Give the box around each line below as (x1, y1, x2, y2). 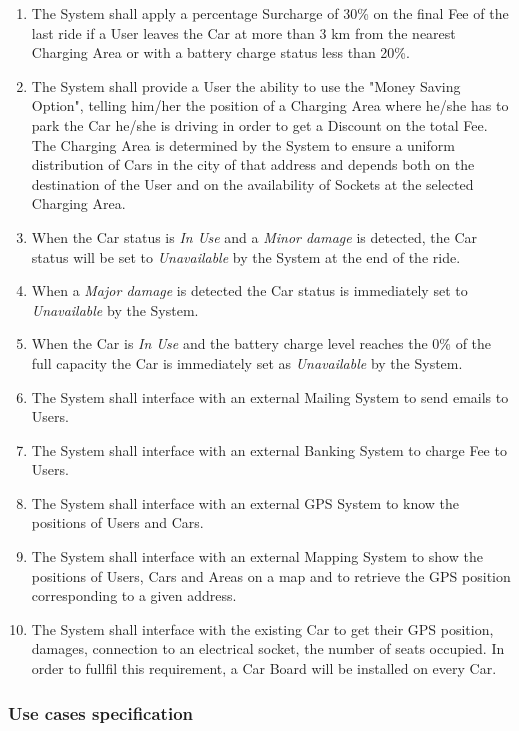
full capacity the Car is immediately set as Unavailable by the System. (31, 352, 463, 373)
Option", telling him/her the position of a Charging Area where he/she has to (31, 95, 509, 116)
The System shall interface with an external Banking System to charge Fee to (31, 439, 507, 460)
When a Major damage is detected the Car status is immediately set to (31, 280, 468, 301)
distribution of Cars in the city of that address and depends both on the (31, 154, 475, 175)
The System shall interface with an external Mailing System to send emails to (31, 386, 509, 407)
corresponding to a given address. (31, 585, 237, 606)
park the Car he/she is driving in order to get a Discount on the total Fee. (31, 114, 488, 135)
